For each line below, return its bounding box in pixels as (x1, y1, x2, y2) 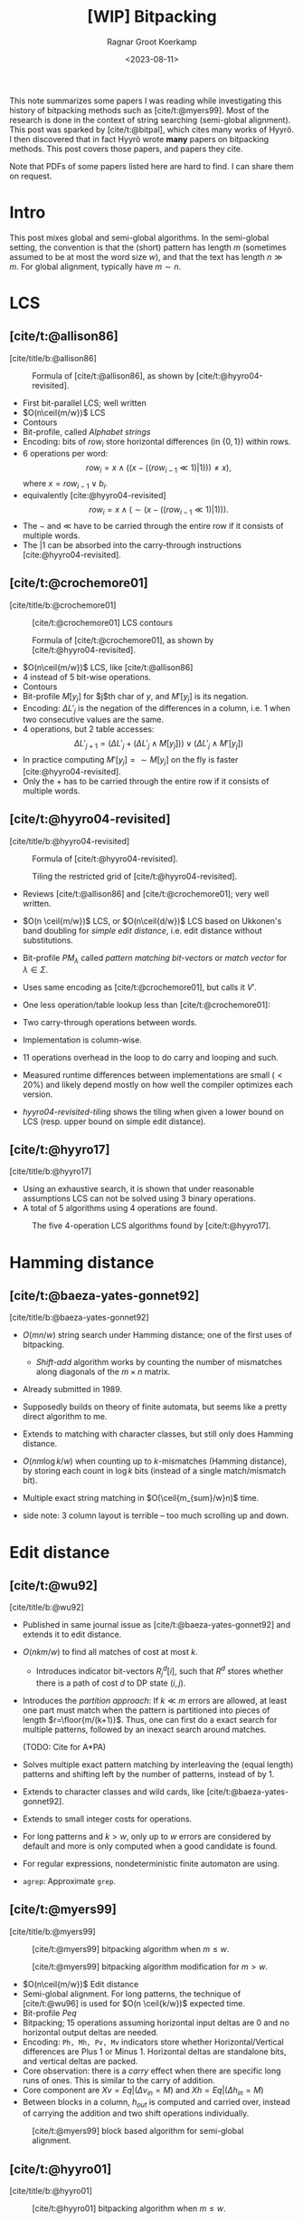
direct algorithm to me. (22, 1411, 108, 1422)
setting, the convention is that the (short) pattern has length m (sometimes (9, 242, 287, 253)
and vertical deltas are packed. (22, 2055, 138, 2066)
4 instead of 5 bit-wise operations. (22, 671, 152, 682)
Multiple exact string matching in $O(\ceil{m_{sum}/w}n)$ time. (22, 1493, 260, 1504)
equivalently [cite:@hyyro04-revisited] (22, 490, 166, 501)
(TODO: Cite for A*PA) (22, 1741, 107, 1752)
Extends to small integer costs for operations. (22, 1813, 193, 1824)
